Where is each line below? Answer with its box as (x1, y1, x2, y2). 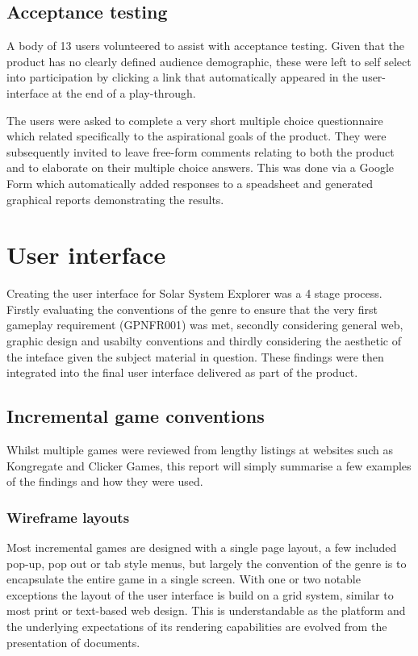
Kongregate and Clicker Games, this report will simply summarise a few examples (6, 457, 412, 474)
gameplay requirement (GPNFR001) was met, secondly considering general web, (6, 316, 403, 333)
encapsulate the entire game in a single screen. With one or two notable (6, 570, 361, 587)
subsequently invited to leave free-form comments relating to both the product (6, 143, 395, 160)
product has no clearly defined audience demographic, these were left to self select (6, 52, 412, 69)
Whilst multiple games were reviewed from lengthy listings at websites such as (6, 441, 393, 458)
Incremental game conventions (6, 403, 265, 428)
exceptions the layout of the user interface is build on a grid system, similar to (6, 586, 394, 603)
